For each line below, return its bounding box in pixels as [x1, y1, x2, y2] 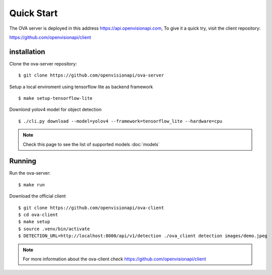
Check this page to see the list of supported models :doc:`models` [23, 141, 160, 147]
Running [9, 157, 37, 166]
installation [9, 47, 45, 56]
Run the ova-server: [9, 170, 51, 176]
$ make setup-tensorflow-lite [18, 96, 93, 101]
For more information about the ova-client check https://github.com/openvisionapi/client [23, 256, 206, 262]
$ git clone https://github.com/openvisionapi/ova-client [18, 204, 164, 211]
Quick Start [9, 8, 58, 19]
